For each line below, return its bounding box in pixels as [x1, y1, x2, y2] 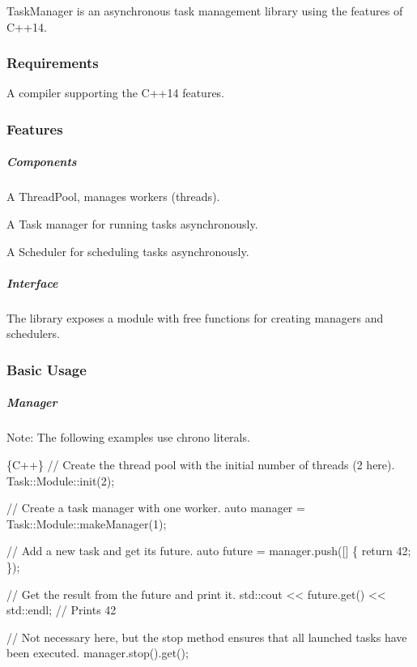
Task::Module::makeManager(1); [6, 515, 167, 532]
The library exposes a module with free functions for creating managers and [6, 309, 384, 326]
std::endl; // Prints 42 [6, 601, 117, 618]
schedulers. [6, 325, 60, 342]
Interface [6, 274, 58, 291]
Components [6, 153, 77, 170]
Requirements [6, 53, 99, 73]
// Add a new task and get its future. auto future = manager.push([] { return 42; [6, 542, 411, 559]
